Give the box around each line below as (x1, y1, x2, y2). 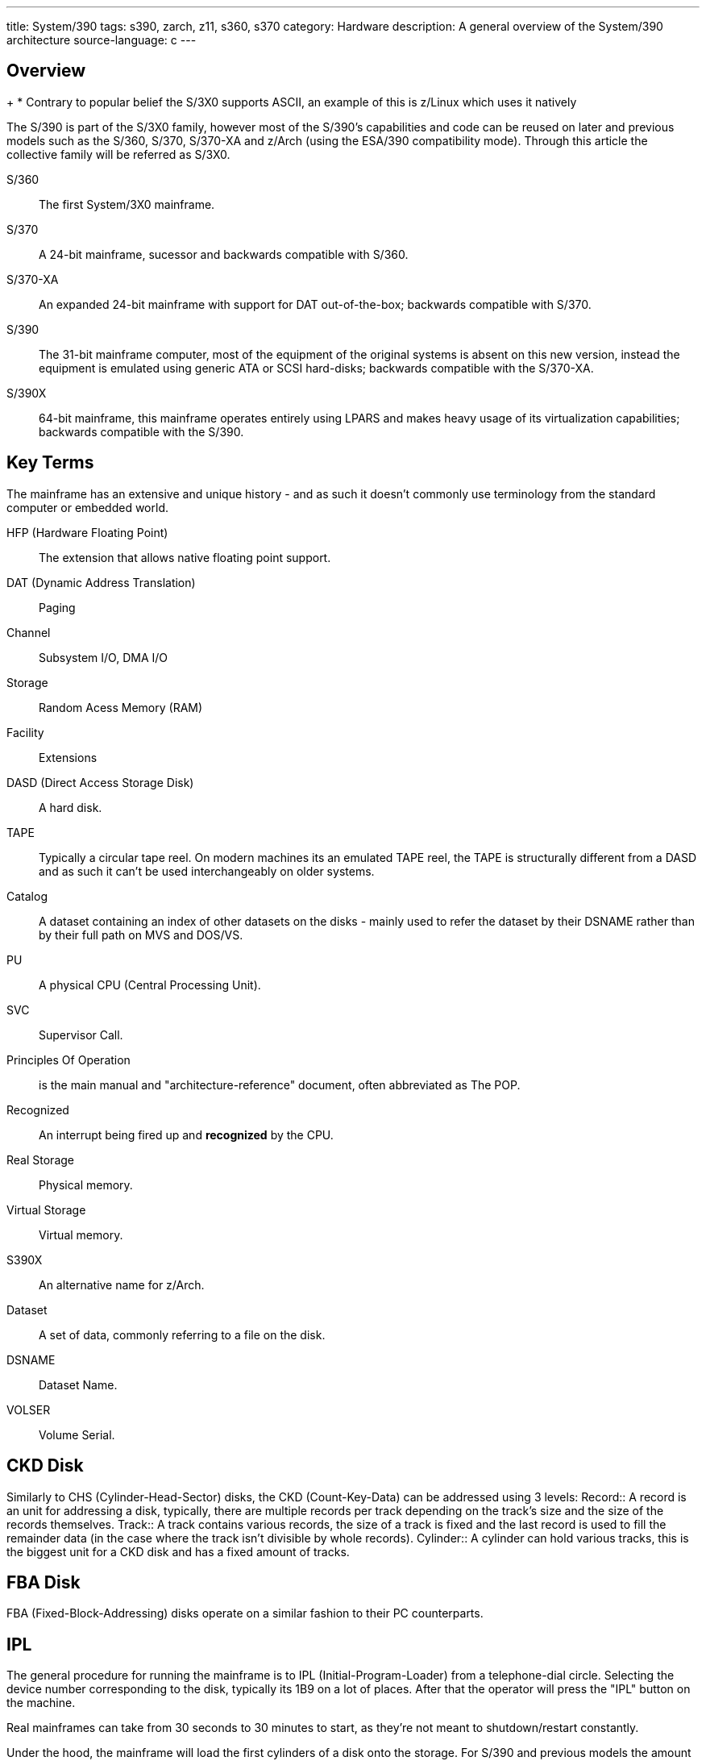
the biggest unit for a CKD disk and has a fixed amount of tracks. (6, 1544, 350, 1559)
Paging (39, 600, 76, 614)
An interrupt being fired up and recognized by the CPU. (39, 1127, 334, 1142)
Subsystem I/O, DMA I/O (39, 650, 168, 664)
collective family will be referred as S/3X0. (6, 147, 230, 161)
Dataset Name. (39, 1377, 118, 1392)
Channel (6, 625, 51, 639)
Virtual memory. (39, 1227, 123, 1242)
